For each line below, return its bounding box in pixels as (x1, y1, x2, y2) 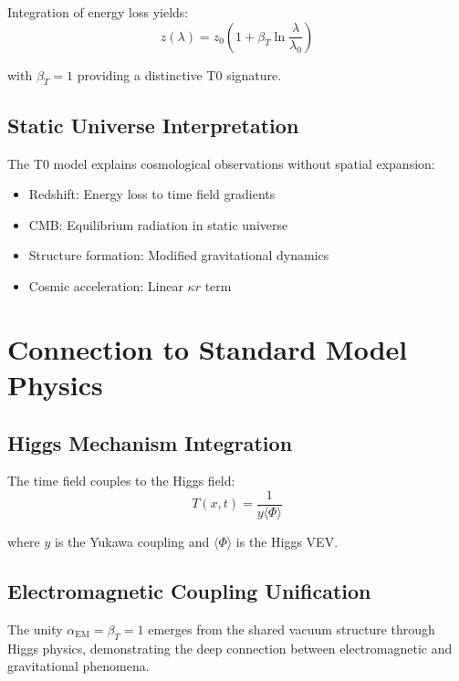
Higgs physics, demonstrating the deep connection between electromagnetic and (7, 638, 453, 657)
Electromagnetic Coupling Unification (7, 576, 371, 604)
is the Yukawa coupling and (55, 531, 210, 550)
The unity (7, 619, 63, 638)
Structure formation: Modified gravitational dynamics (28, 246, 329, 265)
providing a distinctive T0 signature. (77, 65, 282, 84)
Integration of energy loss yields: (7, 3, 189, 21)
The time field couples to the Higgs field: (7, 471, 235, 490)
